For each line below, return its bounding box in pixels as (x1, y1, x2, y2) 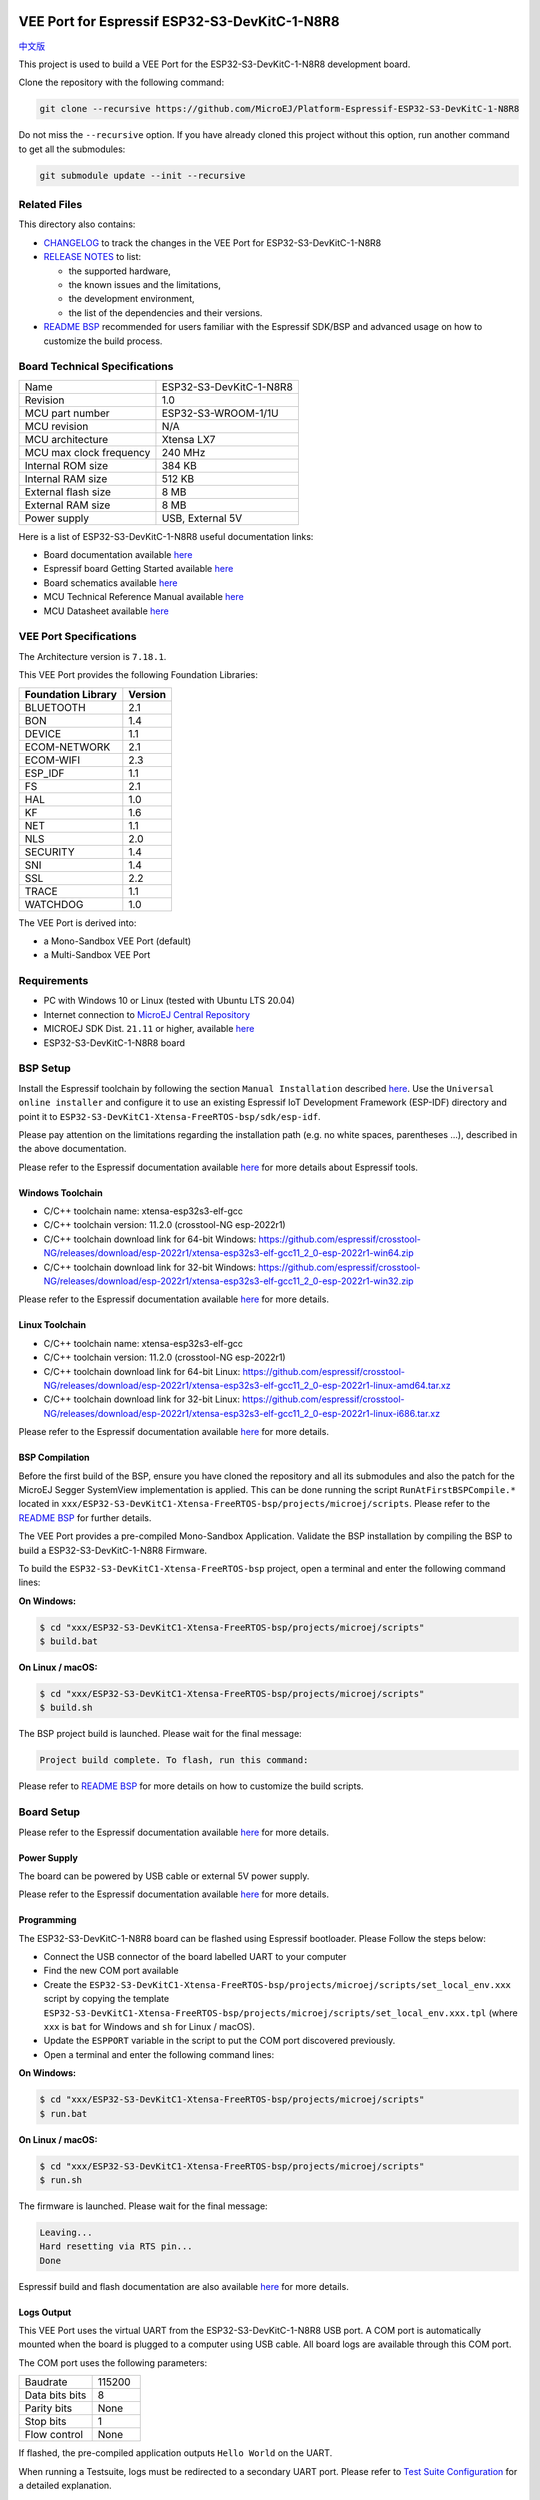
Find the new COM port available (43, 1965, 179, 1977)
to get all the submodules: (18, 143, 126, 155)
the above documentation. (18, 1143, 127, 1155)
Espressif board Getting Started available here (43, 563, 234, 575)
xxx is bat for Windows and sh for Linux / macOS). (43, 2021, 255, 2033)
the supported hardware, (68, 265, 172, 277)
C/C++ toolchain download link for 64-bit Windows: (43, 1233, 257, 1245)
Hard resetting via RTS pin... (39, 2241, 194, 2252)
